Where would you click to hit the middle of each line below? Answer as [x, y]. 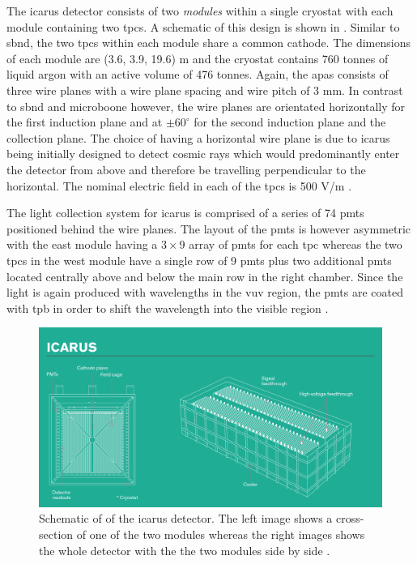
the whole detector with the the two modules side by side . [185, 550]
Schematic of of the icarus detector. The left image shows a [186, 518]
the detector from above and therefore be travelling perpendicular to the [186, 169]
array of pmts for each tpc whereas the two [296, 244]
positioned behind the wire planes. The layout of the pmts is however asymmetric [209, 228]
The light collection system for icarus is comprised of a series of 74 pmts [185, 213]
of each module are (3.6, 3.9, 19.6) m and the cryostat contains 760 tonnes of [198, 58]
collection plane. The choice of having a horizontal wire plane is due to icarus [198, 137]
